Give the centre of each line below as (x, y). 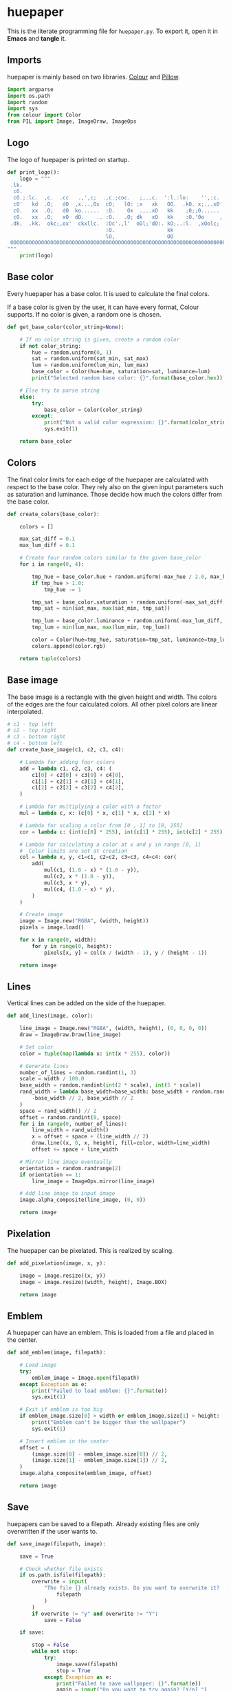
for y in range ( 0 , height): (72, 946)
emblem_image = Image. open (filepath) (86, 1378)
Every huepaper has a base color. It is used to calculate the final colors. (108, 293)
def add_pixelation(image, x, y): (57, 1263)
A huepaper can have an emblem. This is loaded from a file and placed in (111, 1333)
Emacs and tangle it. (37, 38)
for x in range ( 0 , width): (58, 940)
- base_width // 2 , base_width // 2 (83, 1098)
